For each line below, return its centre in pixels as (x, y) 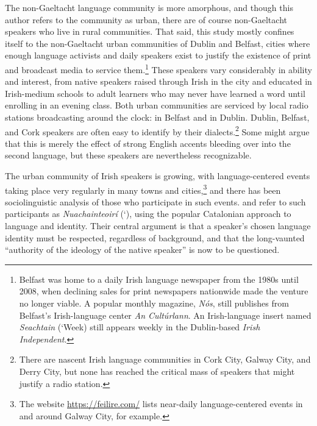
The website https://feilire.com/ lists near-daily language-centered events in (161, 404)
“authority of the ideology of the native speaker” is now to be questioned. (142, 250)
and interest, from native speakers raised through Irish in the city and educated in (158, 81)
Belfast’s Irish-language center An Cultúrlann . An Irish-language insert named (165, 315)
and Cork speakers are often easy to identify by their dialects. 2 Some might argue (157, 130)
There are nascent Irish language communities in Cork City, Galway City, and (165, 359)
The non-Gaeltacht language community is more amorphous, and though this (149, 7)
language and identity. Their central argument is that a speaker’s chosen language (158, 226)
